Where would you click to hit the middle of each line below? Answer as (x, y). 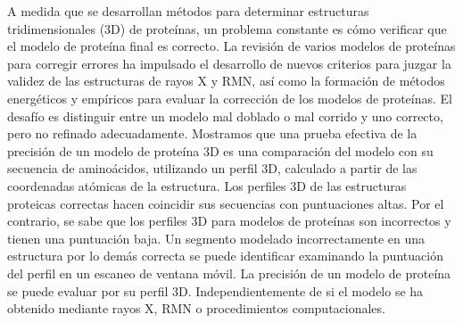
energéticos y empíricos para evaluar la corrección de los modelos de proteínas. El (230, 98)
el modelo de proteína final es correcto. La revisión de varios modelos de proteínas (231, 46)
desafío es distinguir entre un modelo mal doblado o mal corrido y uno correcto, (225, 116)
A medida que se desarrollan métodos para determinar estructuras (188, 11)
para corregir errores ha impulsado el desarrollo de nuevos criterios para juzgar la (229, 63)
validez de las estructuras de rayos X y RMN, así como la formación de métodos (226, 81)
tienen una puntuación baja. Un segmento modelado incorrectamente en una (216, 238)
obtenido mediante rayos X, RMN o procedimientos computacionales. (196, 308)
